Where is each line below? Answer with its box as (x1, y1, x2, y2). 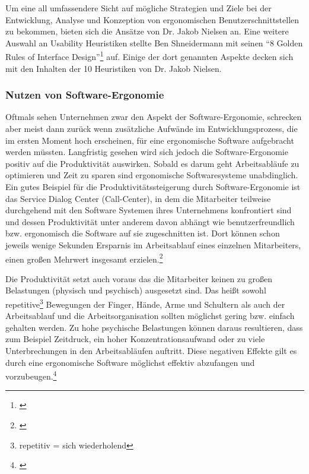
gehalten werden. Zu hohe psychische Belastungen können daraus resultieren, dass (5, 321, 303, 333)
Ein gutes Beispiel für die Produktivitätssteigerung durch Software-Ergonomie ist (5, 181, 301, 192)
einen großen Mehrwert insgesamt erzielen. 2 (5, 251, 163, 265)
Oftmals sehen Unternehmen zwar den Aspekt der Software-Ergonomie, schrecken (5, 110, 302, 123)
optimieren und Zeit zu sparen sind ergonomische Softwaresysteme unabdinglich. (5, 169, 298, 181)
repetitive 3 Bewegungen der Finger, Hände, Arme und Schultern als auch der (5, 296, 285, 310)
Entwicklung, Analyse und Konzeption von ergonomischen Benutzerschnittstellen (5, 13, 300, 26)
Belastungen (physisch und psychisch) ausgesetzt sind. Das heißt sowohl (5, 284, 266, 296)
